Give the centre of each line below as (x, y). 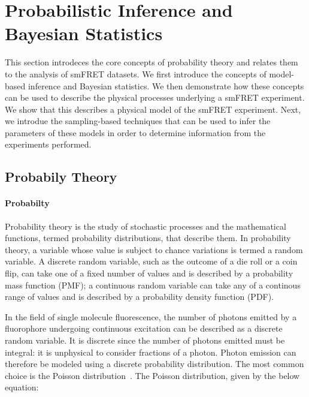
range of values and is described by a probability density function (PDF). (140, 297)
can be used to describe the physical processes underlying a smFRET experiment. (155, 97)
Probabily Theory (61, 177)
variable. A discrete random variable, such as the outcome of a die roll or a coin (151, 261)
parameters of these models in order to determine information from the (135, 132)
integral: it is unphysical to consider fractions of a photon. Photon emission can (151, 352)
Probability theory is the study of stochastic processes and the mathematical (146, 226)
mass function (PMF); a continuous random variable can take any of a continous (153, 285)
